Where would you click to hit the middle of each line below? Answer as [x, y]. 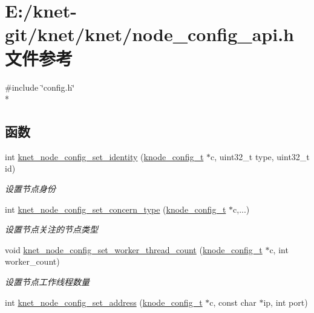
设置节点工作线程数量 [47, 282]
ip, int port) [286, 302]
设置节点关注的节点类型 [51, 229]
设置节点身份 [30, 189]
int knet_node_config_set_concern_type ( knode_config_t [116, 209]
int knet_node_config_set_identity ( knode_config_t [104, 156]
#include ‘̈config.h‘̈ [40, 87]
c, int [279, 249]
